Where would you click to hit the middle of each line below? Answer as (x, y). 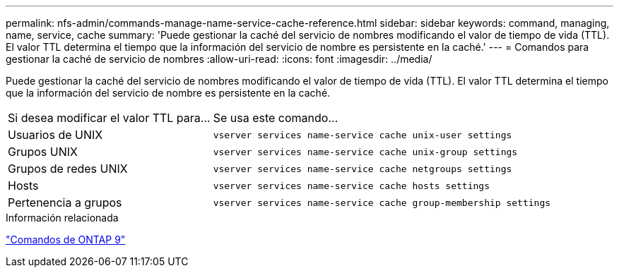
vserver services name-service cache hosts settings (351, 186)
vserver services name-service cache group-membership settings (382, 202)
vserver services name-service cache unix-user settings (362, 135)
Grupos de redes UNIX (68, 169)
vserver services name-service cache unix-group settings (365, 152)
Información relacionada (62, 218)
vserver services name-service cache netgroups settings (362, 169)
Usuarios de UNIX (55, 135)
